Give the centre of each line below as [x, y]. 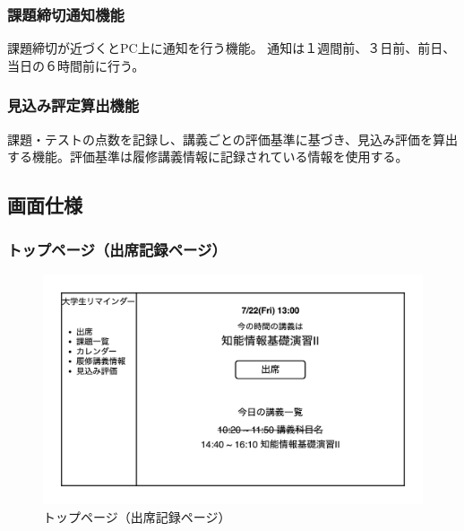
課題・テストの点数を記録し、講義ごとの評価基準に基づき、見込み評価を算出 [232, 139]
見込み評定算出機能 [73, 105]
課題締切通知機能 [66, 14]
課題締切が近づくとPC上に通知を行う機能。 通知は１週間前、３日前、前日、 [232, 48]
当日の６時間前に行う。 [76, 65]
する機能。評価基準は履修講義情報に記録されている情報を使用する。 [208, 157]
